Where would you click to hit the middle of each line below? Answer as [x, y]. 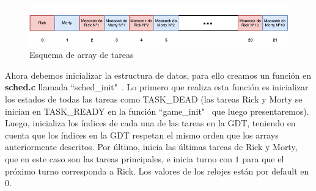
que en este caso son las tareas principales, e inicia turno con [119, 158]
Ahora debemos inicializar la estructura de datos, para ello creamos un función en [158, 75]
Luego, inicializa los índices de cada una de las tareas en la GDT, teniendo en [150, 123]
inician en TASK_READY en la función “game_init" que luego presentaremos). [157, 111]
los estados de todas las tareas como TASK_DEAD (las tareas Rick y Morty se [154, 99]
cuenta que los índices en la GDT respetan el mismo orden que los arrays [142, 135]
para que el [263, 158]
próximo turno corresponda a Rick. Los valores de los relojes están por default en [157, 171]
